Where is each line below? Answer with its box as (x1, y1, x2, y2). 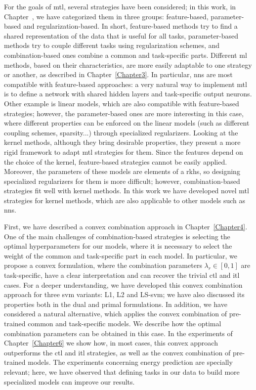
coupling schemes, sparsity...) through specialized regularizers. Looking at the (4, 127, 238, 137)
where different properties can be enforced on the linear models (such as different (4, 118, 250, 128)
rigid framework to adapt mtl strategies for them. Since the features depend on (4, 146, 243, 157)
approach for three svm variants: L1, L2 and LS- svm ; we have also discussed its (4, 289, 245, 300)
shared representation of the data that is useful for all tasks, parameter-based (4, 30, 239, 41)
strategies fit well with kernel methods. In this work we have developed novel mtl (4, 185, 249, 196)
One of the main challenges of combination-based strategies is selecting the (4, 231, 230, 241)
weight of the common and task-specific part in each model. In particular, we (4, 250, 237, 260)
